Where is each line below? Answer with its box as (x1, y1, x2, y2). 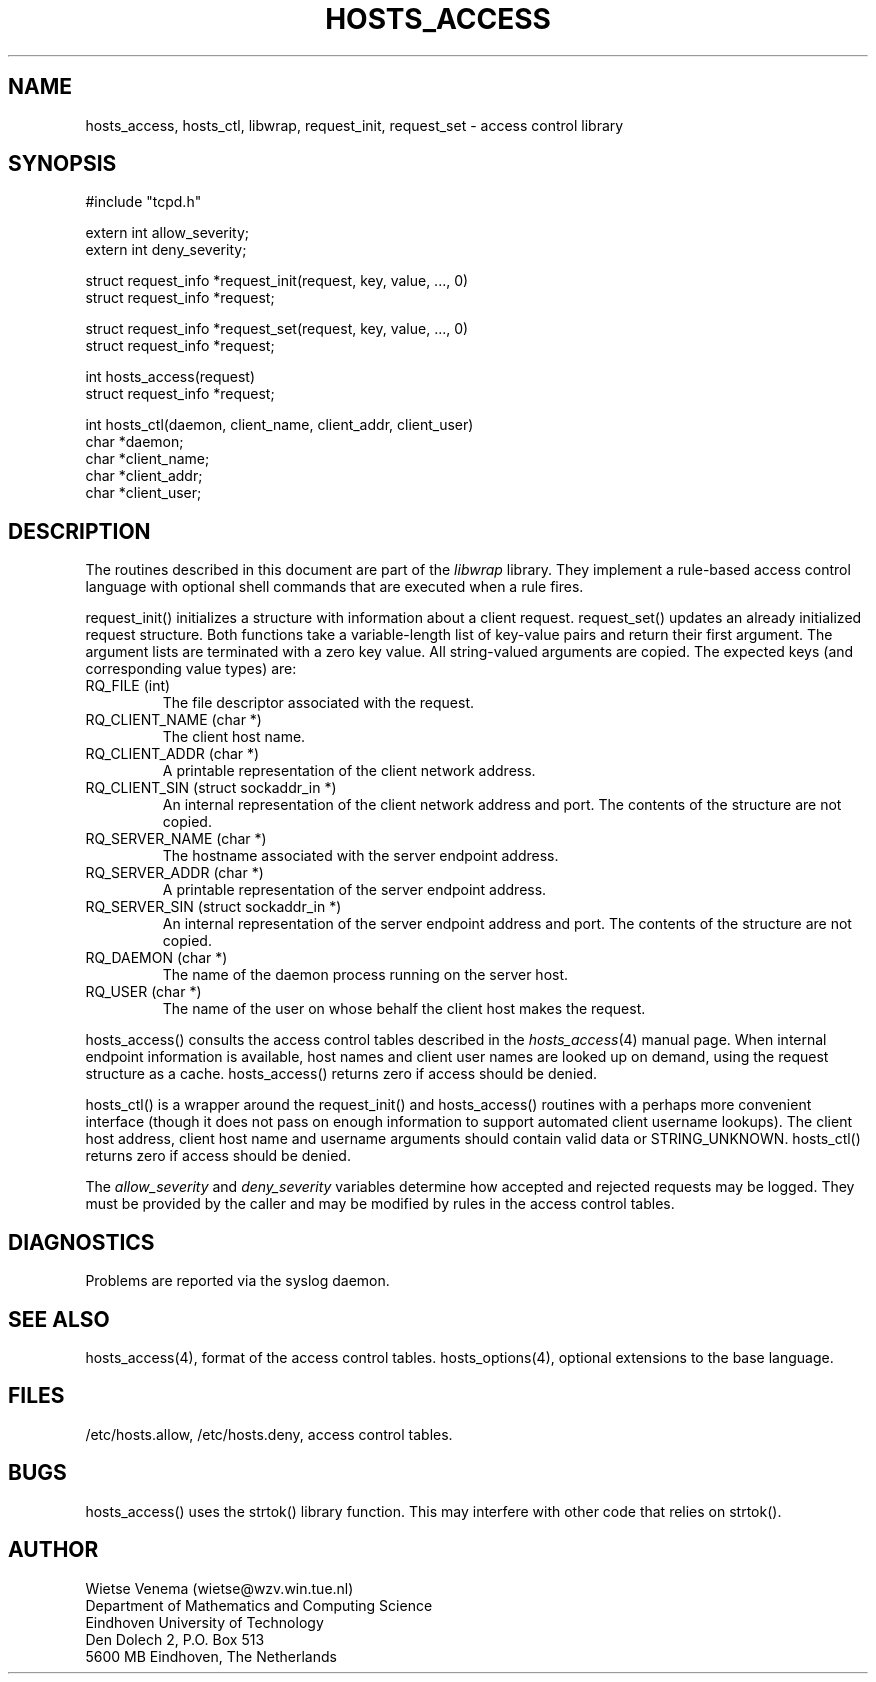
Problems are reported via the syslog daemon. (85, 1272, 390, 1290)
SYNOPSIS (8, 151, 117, 177)
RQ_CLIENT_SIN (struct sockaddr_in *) (85, 779, 337, 797)
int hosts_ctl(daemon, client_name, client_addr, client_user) (85, 416, 474, 434)
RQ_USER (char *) (85, 983, 202, 1001)
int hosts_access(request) (85, 368, 256, 386)
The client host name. (162, 728, 306, 746)
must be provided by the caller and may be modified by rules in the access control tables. (85, 1195, 675, 1213)
